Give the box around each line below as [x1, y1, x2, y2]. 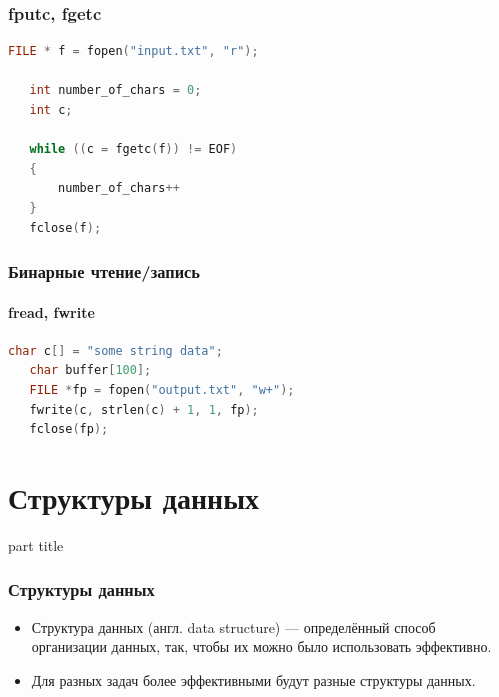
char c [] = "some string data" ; [8, 343, 223, 358]
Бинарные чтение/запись [8, 259, 201, 284]
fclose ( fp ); [29, 422, 109, 437]
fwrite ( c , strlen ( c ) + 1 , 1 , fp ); [29, 402, 259, 417]
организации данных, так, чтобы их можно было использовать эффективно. [31, 636, 492, 657]
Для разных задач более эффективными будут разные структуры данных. [31, 669, 476, 690]
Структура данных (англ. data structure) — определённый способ [31, 616, 436, 637]
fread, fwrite [8, 301, 95, 322]
